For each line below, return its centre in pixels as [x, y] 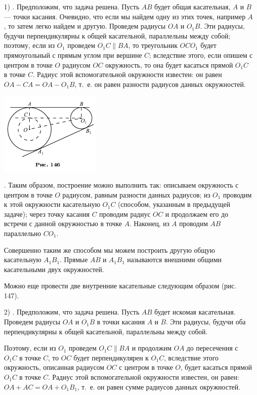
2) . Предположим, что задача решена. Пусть [72, 312]
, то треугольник [153, 45]
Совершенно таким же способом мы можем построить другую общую [109, 250]
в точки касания [121, 322]
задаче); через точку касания [47, 214]
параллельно [23, 233]
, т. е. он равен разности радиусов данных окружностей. [160, 84]
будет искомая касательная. [195, 312]
